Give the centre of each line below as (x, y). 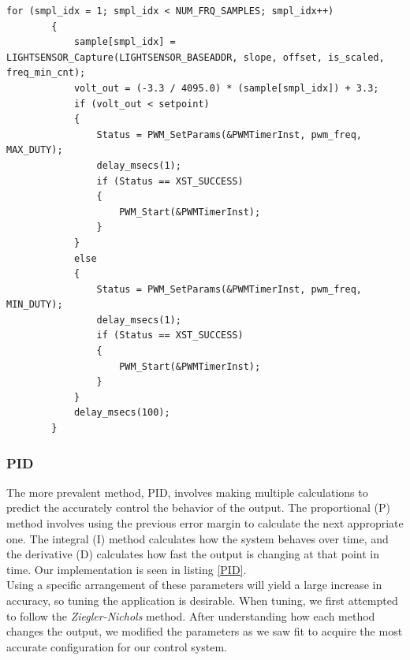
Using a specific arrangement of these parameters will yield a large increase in (194, 585)
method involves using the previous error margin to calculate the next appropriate (205, 523)
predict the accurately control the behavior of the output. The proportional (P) (198, 507)
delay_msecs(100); (122, 413)
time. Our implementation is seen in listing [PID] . (127, 569)
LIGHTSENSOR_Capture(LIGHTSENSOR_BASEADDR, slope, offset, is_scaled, (196, 57)
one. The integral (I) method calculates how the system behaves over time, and (198, 538)
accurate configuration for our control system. (117, 646)
